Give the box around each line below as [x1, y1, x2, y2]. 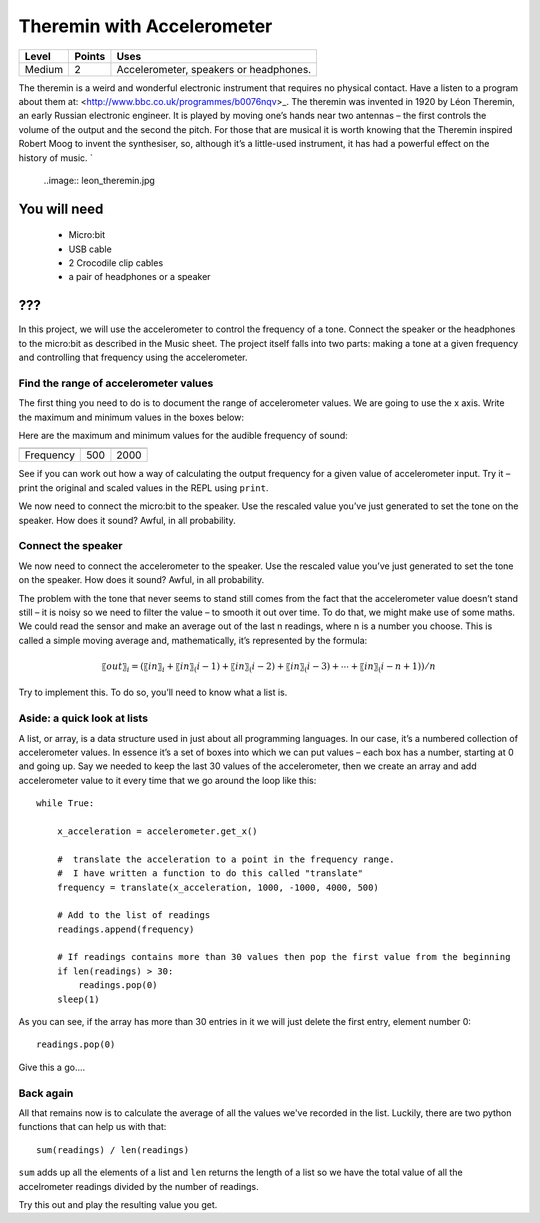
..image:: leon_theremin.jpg [43, 174, 155, 186]
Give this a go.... [18, 1061, 86, 1073]
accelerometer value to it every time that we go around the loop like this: [18, 774, 317, 786]
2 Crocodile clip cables [68, 257, 164, 269]
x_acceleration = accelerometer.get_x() [56, 825, 259, 837]
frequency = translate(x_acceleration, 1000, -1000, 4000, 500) [56, 881, 379, 893]
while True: [36, 798, 95, 809]
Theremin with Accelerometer [18, 15, 273, 37]
